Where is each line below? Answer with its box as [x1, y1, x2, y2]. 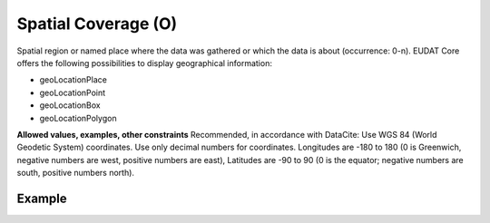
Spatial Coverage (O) [16, 14, 178, 34]
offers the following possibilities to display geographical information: [16, 57, 272, 68]
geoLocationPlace [39, 74, 108, 85]
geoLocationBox [39, 100, 101, 111]
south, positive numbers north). [16, 168, 135, 179]
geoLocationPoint [39, 87, 106, 98]
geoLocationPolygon [39, 112, 117, 123]
